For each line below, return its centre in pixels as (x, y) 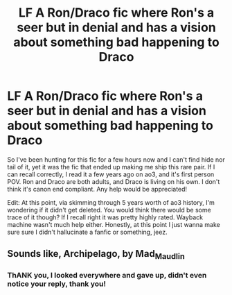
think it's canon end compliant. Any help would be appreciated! (97, 189)
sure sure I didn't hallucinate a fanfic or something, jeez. (87, 232)
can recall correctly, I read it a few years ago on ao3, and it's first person (111, 174)
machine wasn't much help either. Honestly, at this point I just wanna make (114, 224)
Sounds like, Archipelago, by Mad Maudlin (96, 255)
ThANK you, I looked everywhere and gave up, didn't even (107, 276)
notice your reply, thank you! (56, 284)
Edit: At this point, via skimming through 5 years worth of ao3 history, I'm (111, 202)
